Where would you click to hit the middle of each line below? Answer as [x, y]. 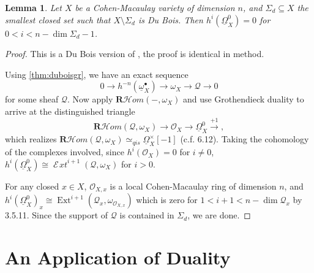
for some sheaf [32, 99]
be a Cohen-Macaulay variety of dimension [155, 7]
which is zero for [167, 200]
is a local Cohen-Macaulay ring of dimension [193, 186]
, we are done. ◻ [219, 215]
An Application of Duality [118, 257]
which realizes [31, 139]
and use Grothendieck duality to [243, 99]
